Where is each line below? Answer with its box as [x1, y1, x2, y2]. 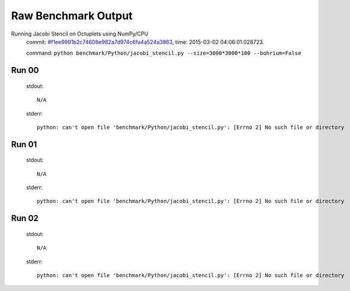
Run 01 [11, 139, 37, 149]
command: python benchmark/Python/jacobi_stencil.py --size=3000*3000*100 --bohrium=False [26, 49, 302, 57]
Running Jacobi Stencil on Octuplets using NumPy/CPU [11, 30, 149, 37]
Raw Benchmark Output [11, 9, 133, 22]
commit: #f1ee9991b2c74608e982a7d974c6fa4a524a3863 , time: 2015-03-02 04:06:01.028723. [26, 38, 265, 45]
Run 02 [11, 213, 39, 224]
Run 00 [11, 65, 39, 75]
